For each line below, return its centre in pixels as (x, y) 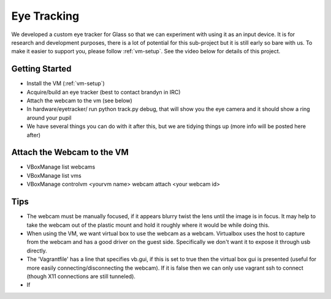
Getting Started (41, 69)
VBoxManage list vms (54, 175)
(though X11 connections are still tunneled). (81, 276)
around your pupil (49, 118)
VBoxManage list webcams (61, 167)
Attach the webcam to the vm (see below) (80, 100)
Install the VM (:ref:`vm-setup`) (66, 83)
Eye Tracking (45, 16)
